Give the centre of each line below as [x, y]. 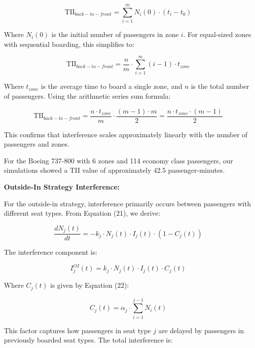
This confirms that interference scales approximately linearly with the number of [126, 134]
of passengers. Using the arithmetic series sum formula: [87, 96]
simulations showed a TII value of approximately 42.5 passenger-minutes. [114, 170]
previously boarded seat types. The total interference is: [88, 340]
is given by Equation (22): [90, 285]
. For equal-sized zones [217, 34]
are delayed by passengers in [201, 330]
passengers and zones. [37, 144]
